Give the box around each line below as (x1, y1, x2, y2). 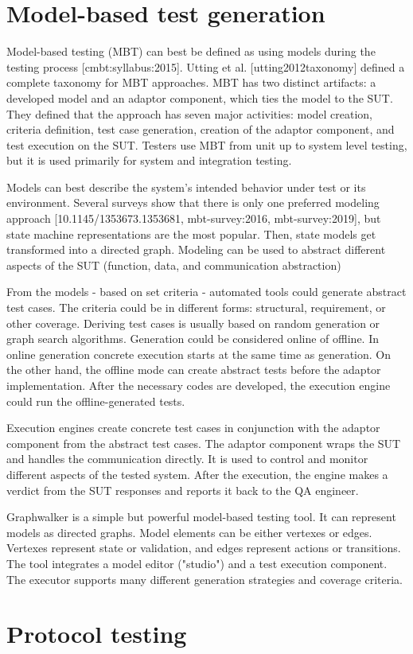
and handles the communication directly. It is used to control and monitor (6, 450, 368, 467)
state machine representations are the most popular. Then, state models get (6, 225, 376, 242)
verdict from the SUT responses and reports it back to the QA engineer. (6, 481, 359, 498)
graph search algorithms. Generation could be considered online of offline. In (6, 330, 379, 347)
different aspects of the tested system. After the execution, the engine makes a (6, 465, 388, 482)
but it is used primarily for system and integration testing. (6, 152, 292, 169)
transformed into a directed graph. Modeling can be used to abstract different (6, 241, 386, 258)
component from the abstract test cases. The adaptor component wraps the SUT (6, 434, 401, 451)
